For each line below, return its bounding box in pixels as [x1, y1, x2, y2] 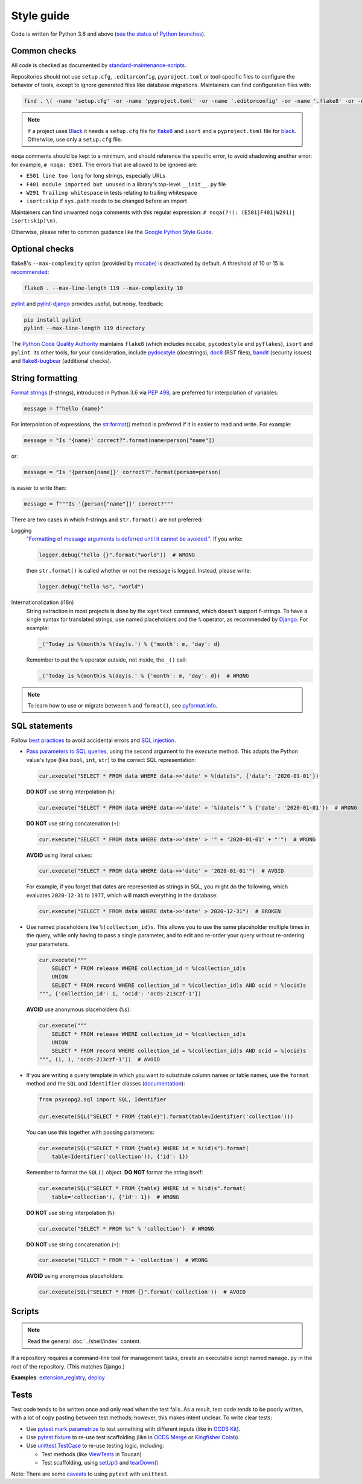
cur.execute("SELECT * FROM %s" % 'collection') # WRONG [39, 1225, 214, 1232]
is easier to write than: [11, 484, 66, 491]
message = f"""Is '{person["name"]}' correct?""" [24, 500, 174, 507]
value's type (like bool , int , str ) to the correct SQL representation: [26, 756, 196, 763]
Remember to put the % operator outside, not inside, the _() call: [26, 656, 187, 663]
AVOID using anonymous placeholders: [26, 1272, 124, 1280]
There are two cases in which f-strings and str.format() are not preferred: [11, 516, 203, 523]
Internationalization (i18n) [11, 599, 74, 606]
